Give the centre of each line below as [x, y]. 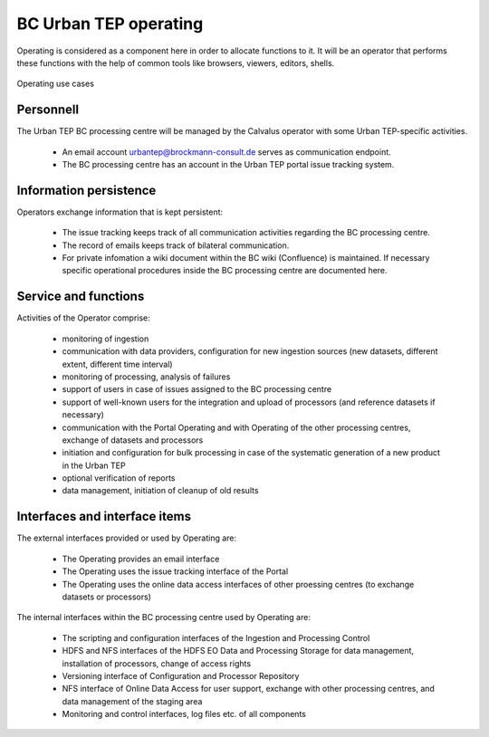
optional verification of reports [119, 478]
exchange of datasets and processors [133, 440]
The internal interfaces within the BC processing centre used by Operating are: [164, 617]
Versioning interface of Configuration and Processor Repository [181, 675]
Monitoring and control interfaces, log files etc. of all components [184, 714]
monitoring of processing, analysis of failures [146, 377]
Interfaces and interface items [104, 517]
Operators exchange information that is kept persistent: [120, 212]
